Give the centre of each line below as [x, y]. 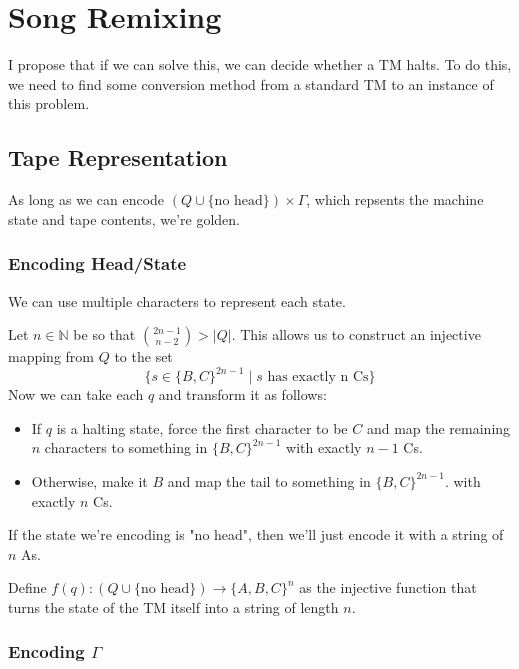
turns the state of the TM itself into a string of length [173, 606]
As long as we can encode [86, 199]
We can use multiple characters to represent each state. [177, 300]
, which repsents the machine [395, 199]
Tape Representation [118, 157]
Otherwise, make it [89, 480]
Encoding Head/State [97, 263]
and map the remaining [438, 427]
